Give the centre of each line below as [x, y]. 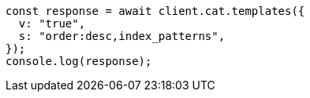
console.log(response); [79, 61]
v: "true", [52, 24]
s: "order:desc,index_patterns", [122, 36]
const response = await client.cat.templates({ [155, 11]
